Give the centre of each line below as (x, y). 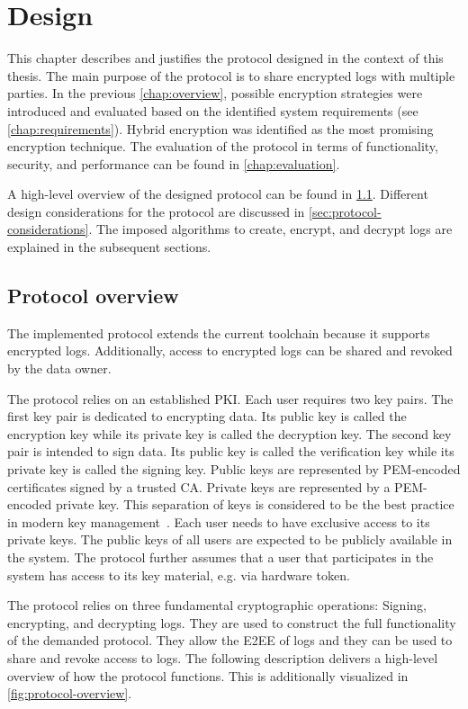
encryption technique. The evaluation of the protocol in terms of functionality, (223, 146)
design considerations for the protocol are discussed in (156, 211)
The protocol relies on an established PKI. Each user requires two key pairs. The (230, 398)
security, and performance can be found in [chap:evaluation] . (174, 163)
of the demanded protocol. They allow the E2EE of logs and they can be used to (230, 640)
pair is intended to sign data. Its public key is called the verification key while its (231, 451)
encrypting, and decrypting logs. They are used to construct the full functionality (232, 622)
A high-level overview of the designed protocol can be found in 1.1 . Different (218, 194)
